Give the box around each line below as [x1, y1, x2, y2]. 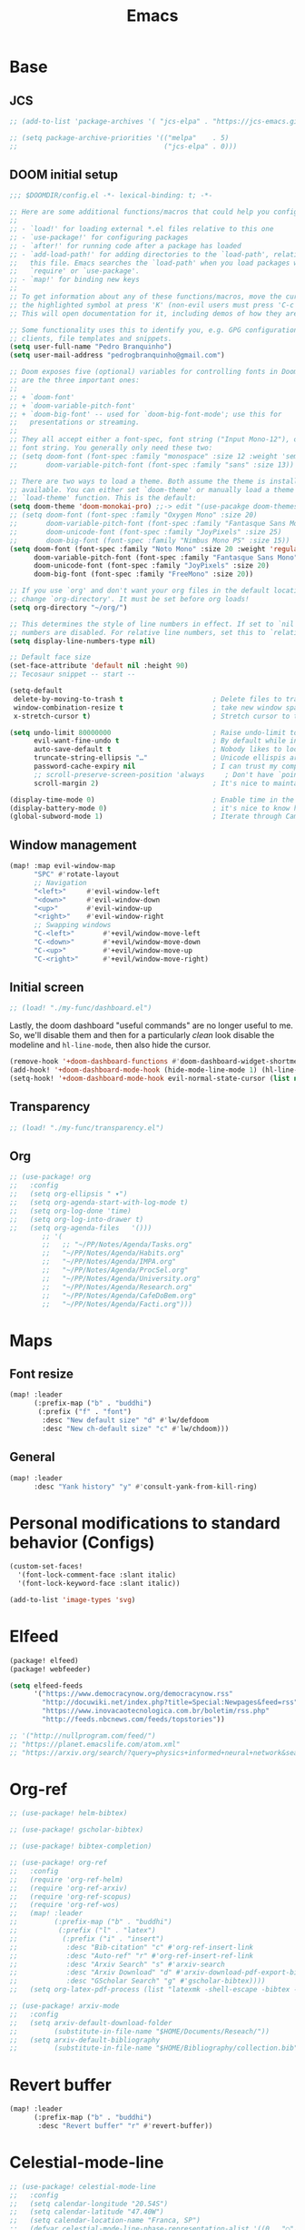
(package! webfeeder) [9, 1664, 92, 1674]
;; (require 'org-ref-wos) [9, 1901, 120, 1910]
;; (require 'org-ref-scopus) [9, 1892, 132, 1902]
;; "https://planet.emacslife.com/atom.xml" [9, 1740, 181, 1749]
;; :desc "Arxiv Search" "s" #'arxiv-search [9, 1960, 225, 1969]
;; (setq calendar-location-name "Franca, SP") [9, 2216, 202, 2225]
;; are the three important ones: [9, 376, 141, 385]
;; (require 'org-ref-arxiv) [9, 1883, 128, 1892]
